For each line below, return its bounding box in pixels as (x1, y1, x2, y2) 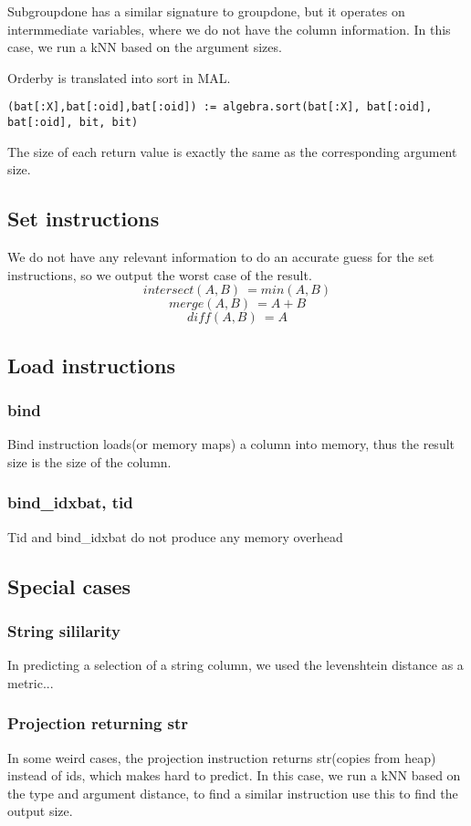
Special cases (7, 571, 131, 600)
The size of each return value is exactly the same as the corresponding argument (7, 141, 457, 161)
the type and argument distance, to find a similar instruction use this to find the (7, 783, 458, 802)
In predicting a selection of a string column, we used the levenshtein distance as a (7, 655, 464, 674)
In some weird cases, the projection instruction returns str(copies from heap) (7, 748, 436, 767)
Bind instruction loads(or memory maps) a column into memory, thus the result (7, 434, 455, 454)
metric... (7, 673, 54, 692)
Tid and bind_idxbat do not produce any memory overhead (7, 527, 343, 546)
